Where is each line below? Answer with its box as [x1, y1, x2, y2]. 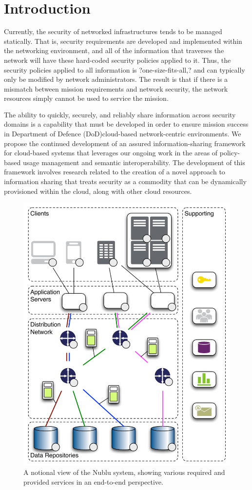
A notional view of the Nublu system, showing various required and [23, 467, 225, 477]
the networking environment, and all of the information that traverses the [4, 45, 224, 56]
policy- [219, 148, 240, 158]
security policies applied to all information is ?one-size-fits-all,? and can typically [4, 64, 245, 75]
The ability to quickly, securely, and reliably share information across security [4, 109, 236, 119]
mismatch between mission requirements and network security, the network [4, 83, 228, 94]
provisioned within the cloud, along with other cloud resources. [4, 186, 192, 196]
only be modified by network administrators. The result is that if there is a [4, 74, 228, 84]
